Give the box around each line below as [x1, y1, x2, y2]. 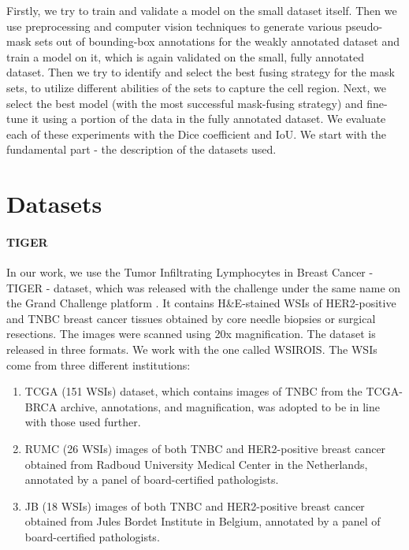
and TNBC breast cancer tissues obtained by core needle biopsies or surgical [6, 310, 376, 326]
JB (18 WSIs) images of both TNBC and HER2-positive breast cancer [24, 497, 365, 514]
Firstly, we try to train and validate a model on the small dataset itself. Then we [6, 2, 397, 18]
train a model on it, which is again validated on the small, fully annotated [6, 48, 365, 65]
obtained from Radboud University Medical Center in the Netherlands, [24, 455, 368, 472]
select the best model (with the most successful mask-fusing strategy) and [6, 95, 363, 111]
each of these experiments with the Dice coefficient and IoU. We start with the [6, 125, 386, 142]
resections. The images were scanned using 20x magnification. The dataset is [6, 325, 376, 342]
